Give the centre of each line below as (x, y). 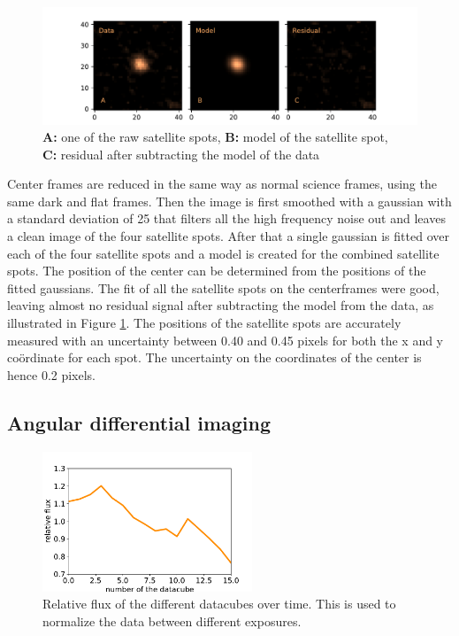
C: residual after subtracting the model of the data (181, 154)
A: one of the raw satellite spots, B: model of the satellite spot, (215, 137)
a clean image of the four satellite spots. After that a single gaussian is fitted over (228, 236)
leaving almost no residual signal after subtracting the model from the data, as (221, 305)
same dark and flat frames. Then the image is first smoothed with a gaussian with (229, 201)
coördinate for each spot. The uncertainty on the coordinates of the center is (214, 357)
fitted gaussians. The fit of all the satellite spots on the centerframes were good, (223, 287)
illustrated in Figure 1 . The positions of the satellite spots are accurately (204, 323)
